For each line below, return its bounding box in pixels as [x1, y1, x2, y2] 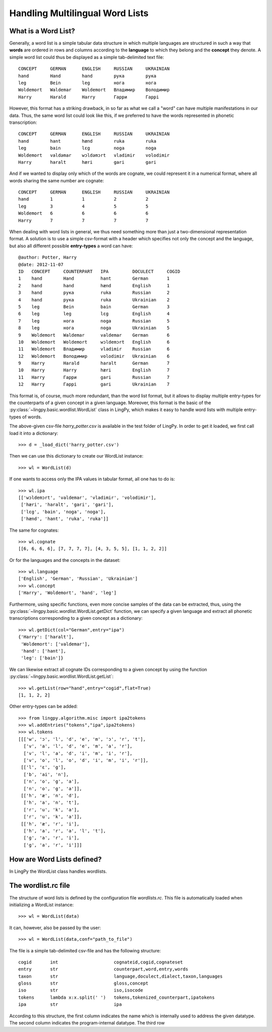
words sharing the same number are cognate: [9, 177, 104, 183]
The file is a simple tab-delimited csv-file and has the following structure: [9, 947, 161, 953]
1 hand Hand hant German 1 [18, 276, 170, 282]
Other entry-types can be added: [9, 703, 78, 709]
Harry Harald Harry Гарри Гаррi [18, 94, 159, 100]
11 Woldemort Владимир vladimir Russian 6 [18, 346, 170, 352]
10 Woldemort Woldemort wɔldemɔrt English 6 [18, 339, 170, 345]
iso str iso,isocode [18, 988, 144, 993]
